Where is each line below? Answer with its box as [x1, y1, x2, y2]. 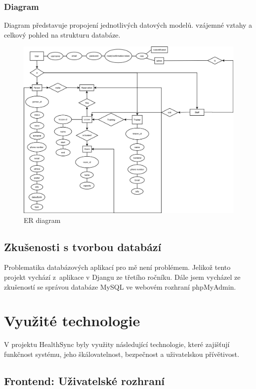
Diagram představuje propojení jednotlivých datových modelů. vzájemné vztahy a [4, 20, 253, 30]
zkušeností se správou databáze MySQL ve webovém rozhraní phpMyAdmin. [4, 281, 236, 292]
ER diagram [24, 215, 61, 225]
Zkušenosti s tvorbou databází [4, 239, 162, 254]
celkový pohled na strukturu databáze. [4, 29, 121, 40]
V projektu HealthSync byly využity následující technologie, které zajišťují [4, 339, 230, 349]
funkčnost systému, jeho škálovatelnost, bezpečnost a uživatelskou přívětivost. [4, 348, 239, 359]
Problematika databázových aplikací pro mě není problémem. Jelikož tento [4, 262, 231, 272]
